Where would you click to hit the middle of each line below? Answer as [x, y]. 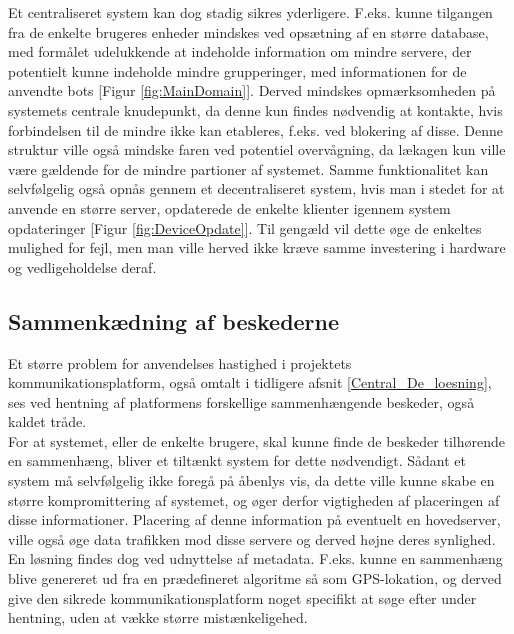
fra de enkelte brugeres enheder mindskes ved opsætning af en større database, [248, 31]
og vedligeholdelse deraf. [82, 266]
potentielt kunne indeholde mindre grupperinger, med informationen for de [237, 70]
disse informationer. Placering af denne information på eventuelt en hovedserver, [254, 519]
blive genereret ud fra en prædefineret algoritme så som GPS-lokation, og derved [255, 578]
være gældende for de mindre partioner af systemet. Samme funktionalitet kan [248, 168]
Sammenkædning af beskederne [174, 320]
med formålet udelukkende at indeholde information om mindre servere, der [240, 51]
